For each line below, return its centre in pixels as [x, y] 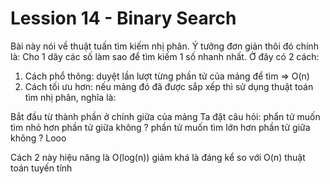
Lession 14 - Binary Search [123, 18]
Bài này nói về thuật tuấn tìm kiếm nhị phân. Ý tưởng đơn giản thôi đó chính [164, 46]
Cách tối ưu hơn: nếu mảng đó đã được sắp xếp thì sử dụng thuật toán [169, 86]
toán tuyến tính [41, 168]
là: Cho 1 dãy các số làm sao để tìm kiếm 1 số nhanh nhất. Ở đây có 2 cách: [165, 56]
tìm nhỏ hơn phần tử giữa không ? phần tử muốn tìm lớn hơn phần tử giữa [160, 127]
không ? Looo [38, 138]
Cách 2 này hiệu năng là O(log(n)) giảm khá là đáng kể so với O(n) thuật [158, 157]
